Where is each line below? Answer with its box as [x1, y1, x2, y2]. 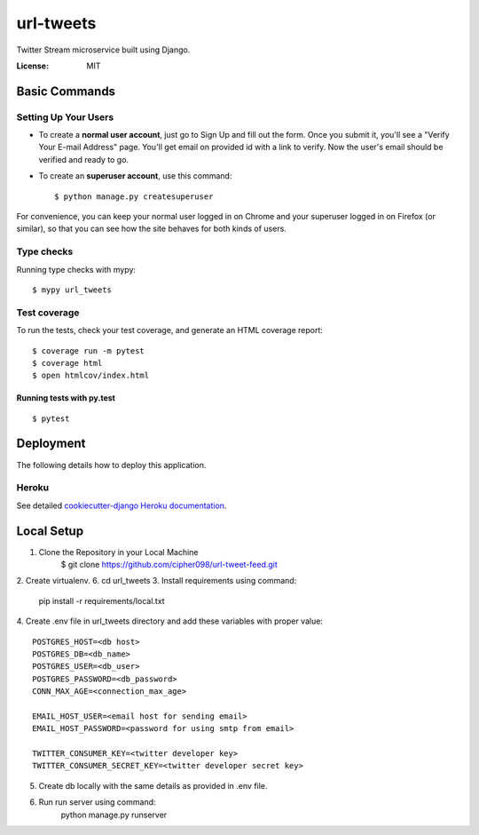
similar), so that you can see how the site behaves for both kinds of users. [16, 223, 287, 235]
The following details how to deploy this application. [16, 459, 207, 470]
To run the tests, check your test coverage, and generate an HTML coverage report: [16, 325, 324, 336]
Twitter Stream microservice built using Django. [16, 44, 191, 55]
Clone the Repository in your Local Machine [38, 546, 199, 557]
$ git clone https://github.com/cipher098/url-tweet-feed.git [60, 560, 279, 570]
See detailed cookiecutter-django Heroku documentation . [16, 500, 227, 511]
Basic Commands [16, 83, 115, 99]
